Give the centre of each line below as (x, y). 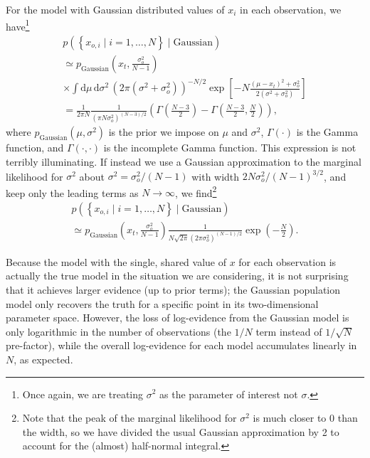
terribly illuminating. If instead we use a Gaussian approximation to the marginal (184, 161)
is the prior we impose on (164, 132)
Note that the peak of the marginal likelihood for (129, 418)
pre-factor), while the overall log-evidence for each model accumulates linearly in (181, 345)
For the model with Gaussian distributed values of (115, 9)
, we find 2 (196, 191)
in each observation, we (291, 9)
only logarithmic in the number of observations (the (118, 331)
